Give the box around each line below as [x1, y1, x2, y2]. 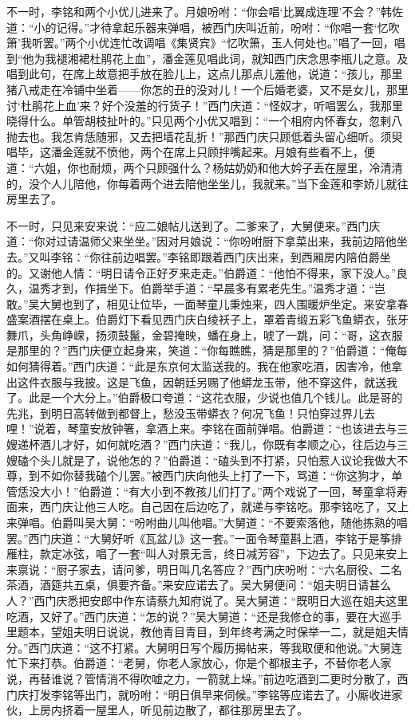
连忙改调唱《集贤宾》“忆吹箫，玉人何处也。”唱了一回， [109, 34, 394, 51]
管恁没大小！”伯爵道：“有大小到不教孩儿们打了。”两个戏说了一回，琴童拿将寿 [6, 482, 408, 499]
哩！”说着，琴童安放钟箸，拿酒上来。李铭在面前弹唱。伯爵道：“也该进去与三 [6, 420, 409, 437]
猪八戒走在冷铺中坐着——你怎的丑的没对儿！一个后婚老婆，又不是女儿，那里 [6, 81, 409, 97]
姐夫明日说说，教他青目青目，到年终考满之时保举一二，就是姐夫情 [61, 623, 409, 640]
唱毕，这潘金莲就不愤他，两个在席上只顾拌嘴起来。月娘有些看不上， [6, 143, 364, 160]
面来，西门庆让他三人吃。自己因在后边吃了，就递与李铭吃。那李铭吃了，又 [6, 498, 397, 515]
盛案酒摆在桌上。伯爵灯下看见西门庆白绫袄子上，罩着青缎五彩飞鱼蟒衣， [6, 311, 386, 328]
